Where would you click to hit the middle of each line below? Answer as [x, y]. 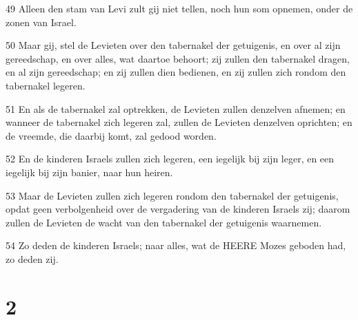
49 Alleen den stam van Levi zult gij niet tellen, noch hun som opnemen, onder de [179, 8]
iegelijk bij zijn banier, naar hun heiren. [89, 172]
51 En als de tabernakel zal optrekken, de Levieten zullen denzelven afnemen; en [176, 108]
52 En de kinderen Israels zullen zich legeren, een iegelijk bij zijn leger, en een [170, 159]
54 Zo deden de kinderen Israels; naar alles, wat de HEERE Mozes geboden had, [176, 245]
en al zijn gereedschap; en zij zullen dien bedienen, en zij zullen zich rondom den [176, 72]
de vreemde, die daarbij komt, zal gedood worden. [111, 135]
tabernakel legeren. [46, 85]
